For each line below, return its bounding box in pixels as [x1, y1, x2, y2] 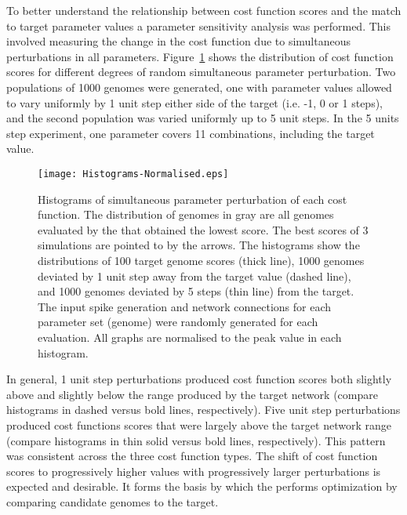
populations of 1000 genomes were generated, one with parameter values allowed [6, 78, 392, 95]
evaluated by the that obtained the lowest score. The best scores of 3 [38, 221, 369, 238]
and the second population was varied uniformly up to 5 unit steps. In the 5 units [6, 110, 399, 126]
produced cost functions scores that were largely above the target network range [6, 416, 391, 433]
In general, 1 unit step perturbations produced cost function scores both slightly [6, 371, 392, 387]
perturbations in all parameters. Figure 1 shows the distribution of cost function [6, 48, 394, 64]
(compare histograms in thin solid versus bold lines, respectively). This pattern [6, 432, 386, 448]
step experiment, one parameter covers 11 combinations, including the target [6, 125, 375, 141]
